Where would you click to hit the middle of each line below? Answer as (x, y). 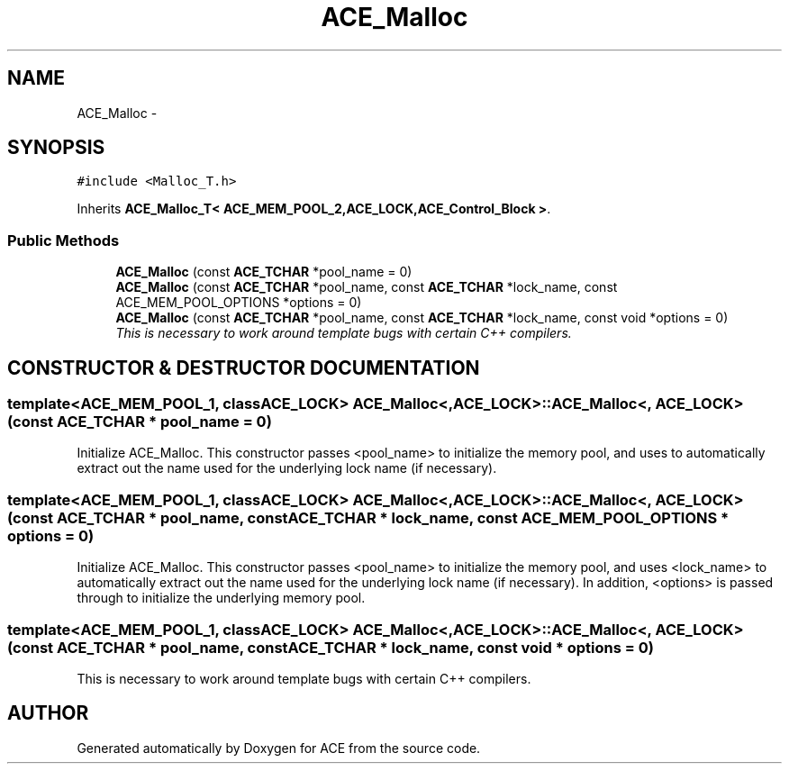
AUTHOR (48, 713)
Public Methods (63, 240)
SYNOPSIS (56, 148)
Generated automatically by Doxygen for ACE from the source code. (279, 748)
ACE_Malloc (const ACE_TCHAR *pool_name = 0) (264, 272)
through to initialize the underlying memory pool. (221, 598)
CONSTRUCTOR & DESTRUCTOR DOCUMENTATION (244, 367)
